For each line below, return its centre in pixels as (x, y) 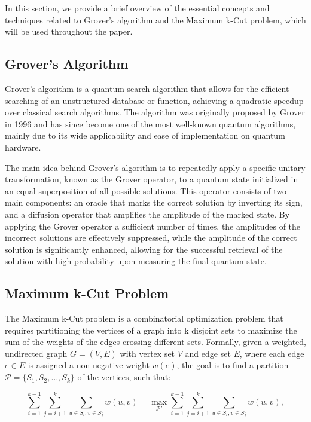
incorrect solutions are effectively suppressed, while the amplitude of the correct (151, 238)
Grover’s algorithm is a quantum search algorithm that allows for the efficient (147, 88)
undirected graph (36, 353)
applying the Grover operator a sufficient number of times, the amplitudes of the (153, 226)
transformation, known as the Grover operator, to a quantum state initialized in (152, 179)
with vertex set (147, 353)
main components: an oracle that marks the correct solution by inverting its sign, (154, 202)
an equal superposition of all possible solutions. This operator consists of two (146, 190)
